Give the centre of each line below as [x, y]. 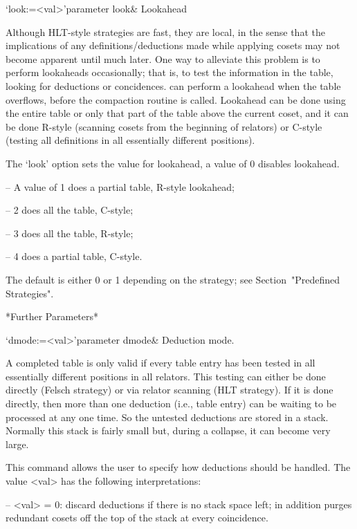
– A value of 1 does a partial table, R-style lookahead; [120, 186]
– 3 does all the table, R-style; [70, 233]
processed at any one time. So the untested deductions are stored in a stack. [167, 417]
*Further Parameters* [52, 316]
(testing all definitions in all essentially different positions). [130, 140]
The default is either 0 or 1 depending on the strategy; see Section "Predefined [173, 279]
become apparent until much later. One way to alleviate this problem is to [163, 58]
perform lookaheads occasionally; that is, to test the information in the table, [170, 72]
